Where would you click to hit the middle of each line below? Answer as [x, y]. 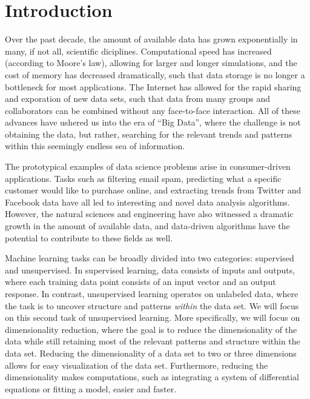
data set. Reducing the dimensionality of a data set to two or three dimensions [151, 353]
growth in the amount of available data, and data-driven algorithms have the [147, 226]
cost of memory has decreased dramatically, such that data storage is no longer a [155, 74]
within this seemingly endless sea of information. [95, 146]
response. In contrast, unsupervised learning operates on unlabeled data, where [152, 293]
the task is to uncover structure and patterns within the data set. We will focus [152, 305]
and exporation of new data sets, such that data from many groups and [137, 99]
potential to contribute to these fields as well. [89, 237]
